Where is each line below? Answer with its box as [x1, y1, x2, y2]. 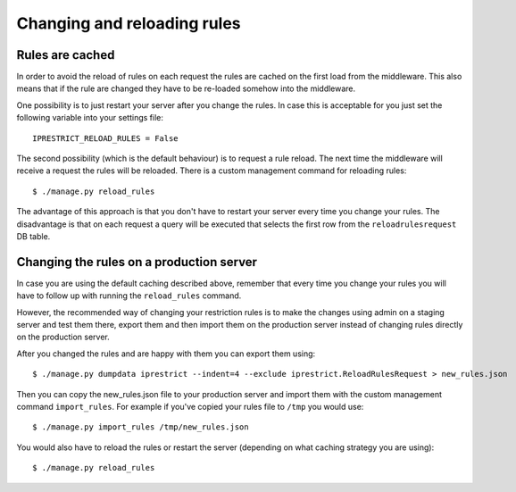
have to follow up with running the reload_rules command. [16, 290, 242, 301]
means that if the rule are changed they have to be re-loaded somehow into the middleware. [16, 83, 356, 94]
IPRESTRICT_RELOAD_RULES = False [32, 133, 179, 143]
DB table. [16, 230, 51, 241]
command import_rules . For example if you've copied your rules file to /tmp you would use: [16, 402, 364, 412]
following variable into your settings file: [16, 113, 164, 123]
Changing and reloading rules [16, 13, 241, 33]
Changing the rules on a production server [16, 254, 258, 270]
